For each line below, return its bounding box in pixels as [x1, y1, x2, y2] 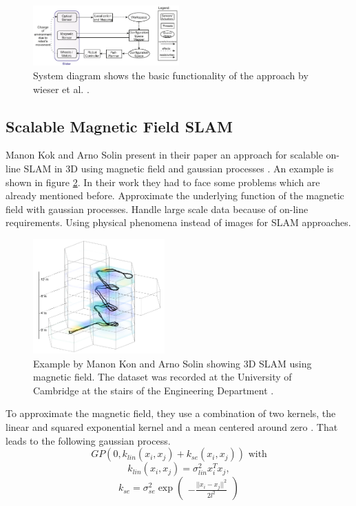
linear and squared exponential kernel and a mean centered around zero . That [6, 419, 338, 434]
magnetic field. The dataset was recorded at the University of [33, 370, 292, 384]
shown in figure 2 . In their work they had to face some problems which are [6, 174, 320, 189]
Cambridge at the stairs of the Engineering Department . [33, 383, 274, 397]
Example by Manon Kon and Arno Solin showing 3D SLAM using [33, 356, 312, 370]
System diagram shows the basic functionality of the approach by [33, 68, 308, 83]
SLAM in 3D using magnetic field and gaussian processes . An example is [23, 161, 334, 176]
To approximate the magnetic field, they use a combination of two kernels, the [6, 406, 336, 421]
